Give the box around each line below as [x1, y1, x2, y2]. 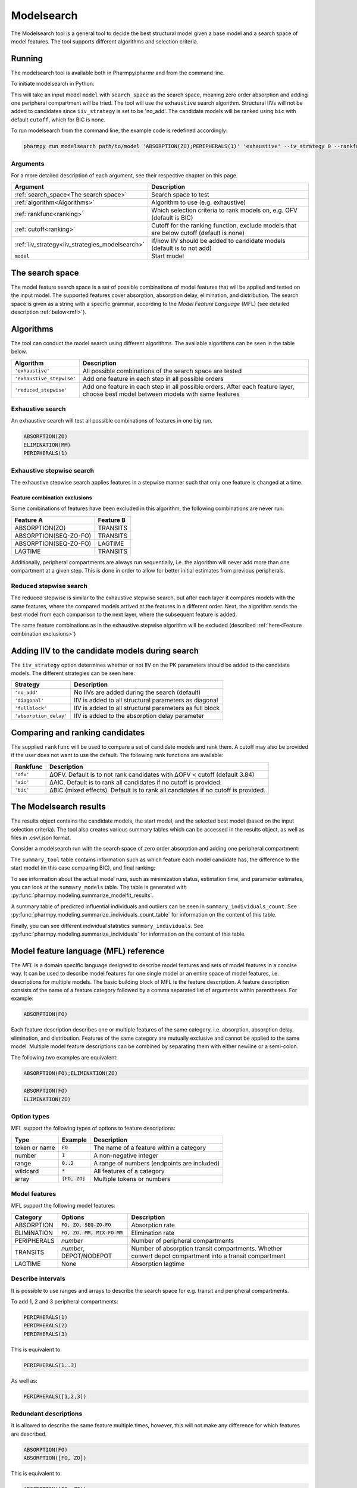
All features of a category [93, 1167, 165, 1175]
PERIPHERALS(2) [23, 1322, 68, 1329]
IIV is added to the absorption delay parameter [74, 712, 205, 720]
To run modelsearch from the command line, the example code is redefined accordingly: [11, 127, 228, 134]
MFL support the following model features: [11, 1202, 115, 1209]
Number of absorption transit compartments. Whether [131, 1244, 283, 1252]
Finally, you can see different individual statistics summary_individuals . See [11, 922, 203, 929]
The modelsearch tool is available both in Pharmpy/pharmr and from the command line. [11, 69, 225, 76]
